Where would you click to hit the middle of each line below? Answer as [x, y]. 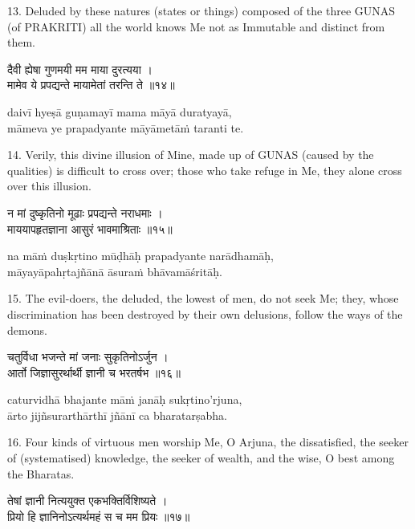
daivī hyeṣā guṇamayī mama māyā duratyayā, [120, 111]
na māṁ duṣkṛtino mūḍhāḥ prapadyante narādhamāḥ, [140, 256]
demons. [27, 330]
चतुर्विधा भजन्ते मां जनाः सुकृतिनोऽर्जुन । [88, 357]
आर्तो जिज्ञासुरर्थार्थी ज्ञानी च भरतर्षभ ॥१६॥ [94, 372]
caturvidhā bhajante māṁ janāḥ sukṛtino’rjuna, [125, 399]
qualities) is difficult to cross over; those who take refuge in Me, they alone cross [205, 170]
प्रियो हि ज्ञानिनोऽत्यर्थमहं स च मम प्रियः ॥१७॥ [99, 516]
